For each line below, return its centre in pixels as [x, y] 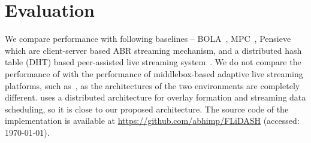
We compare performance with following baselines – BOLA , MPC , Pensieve [148, 39]
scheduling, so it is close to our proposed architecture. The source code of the [147, 109]
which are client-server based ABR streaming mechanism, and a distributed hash [153, 50]
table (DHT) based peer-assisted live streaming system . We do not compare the [153, 62]
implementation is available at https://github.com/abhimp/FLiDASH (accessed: [152, 121]
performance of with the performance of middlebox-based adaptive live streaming [154, 73]
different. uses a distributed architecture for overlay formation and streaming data [155, 97]
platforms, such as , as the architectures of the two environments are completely [153, 85]
